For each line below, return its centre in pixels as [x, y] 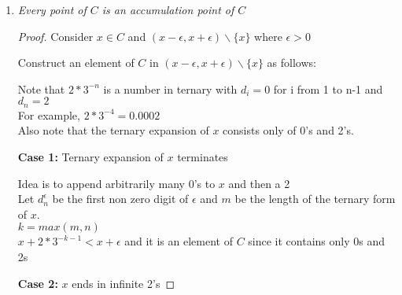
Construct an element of [76, 63]
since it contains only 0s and [316, 241]
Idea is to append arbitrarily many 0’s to [116, 183]
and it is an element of [179, 241]
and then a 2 [259, 183]
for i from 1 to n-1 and [328, 88]
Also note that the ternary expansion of [113, 130]
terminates [203, 157]
